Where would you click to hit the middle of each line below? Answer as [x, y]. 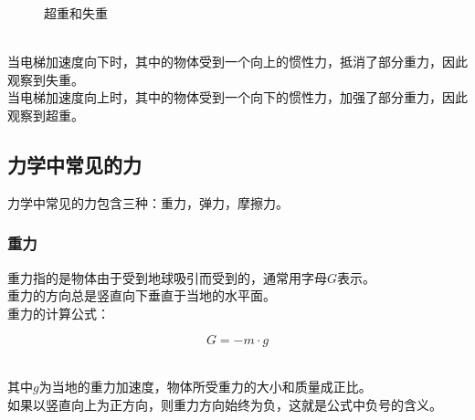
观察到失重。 [46, 79]
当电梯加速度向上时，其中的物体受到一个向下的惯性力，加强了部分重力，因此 [237, 97]
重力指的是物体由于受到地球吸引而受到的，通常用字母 [167, 277]
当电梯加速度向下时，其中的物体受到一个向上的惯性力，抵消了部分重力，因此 [237, 62]
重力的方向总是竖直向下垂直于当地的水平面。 [142, 295]
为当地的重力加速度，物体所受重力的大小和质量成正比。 [205, 386]
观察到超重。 [46, 115]
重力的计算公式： [58, 313]
